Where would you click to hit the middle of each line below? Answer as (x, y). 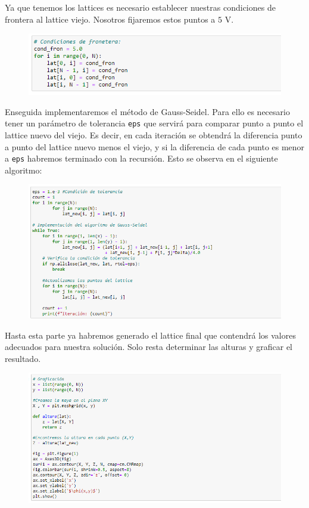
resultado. (23, 358)
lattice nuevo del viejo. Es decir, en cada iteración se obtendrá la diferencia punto (154, 135)
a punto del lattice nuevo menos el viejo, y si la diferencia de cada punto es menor (155, 146)
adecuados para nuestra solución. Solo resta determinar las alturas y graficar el (149, 347)
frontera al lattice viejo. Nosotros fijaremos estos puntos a (110, 19)
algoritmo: (24, 170)
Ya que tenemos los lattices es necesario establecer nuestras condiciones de (140, 7)
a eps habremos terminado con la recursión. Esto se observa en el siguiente (141, 158)
